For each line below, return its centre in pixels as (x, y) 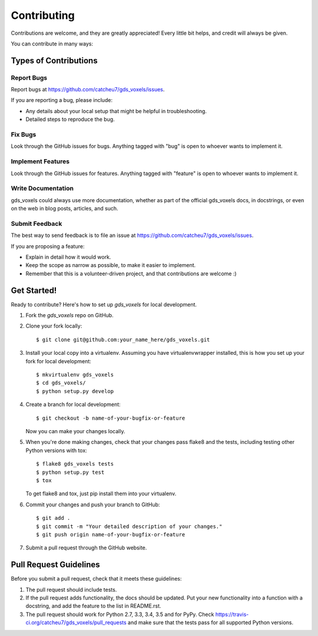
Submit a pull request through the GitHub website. (86, 548)
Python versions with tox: (57, 450)
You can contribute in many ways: (52, 44)
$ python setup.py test (70, 472)
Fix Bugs (24, 134)
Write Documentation (42, 189)
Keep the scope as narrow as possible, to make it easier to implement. (111, 265)
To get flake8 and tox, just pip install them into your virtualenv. (101, 494)
